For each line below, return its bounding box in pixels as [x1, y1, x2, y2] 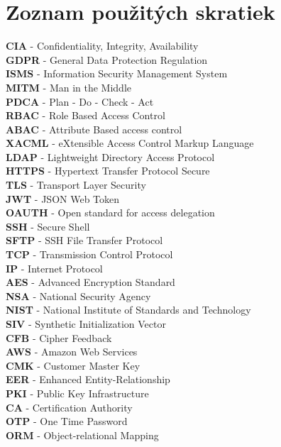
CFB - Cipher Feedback [6, 330, 112, 345]
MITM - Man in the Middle [6, 79, 132, 94]
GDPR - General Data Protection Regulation [6, 52, 208, 67]
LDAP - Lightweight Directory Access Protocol [6, 149, 215, 164]
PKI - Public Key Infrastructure [6, 385, 149, 400]
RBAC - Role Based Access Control [6, 108, 165, 123]
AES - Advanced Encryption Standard [6, 275, 175, 289]
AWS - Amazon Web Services [6, 344, 138, 359]
